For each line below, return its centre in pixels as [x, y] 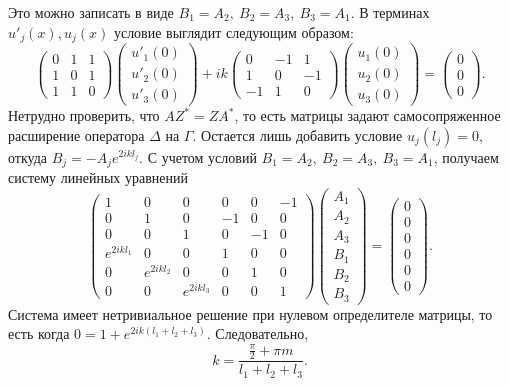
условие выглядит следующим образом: [233, 31]
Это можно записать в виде [91, 12]
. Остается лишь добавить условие [297, 134]
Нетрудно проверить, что [84, 115]
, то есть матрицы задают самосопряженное [367, 115]
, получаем [466, 156]
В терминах [394, 12]
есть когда [39, 333]
